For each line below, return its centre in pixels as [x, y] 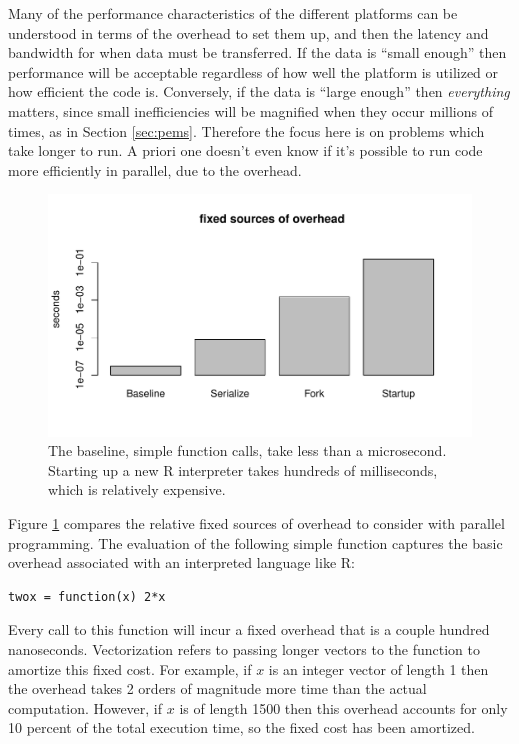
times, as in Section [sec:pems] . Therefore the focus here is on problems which [246, 130]
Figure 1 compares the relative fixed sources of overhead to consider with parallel [256, 522]
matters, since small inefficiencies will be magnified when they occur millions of [250, 110]
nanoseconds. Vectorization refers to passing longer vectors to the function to [244, 648]
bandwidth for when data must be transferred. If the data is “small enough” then [257, 52]
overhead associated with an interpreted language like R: [181, 562]
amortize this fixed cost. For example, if [130, 668]
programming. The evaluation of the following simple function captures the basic [255, 542]
